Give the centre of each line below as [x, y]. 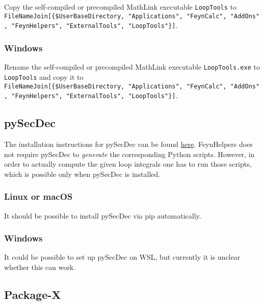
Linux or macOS [38, 196]
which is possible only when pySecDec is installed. [82, 174]
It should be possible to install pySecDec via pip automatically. [103, 215]
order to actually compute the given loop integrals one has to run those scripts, [128, 164]
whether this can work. [40, 267]
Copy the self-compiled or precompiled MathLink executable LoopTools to [121, 7]
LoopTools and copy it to [44, 77]
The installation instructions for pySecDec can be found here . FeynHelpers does [128, 144]
